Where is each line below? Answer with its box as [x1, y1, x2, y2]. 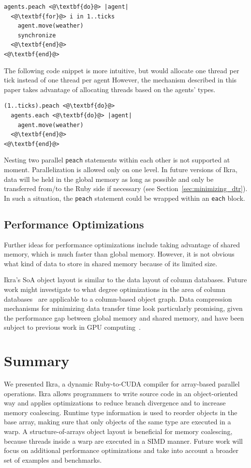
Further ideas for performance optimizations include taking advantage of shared [4, 239, 240, 249]
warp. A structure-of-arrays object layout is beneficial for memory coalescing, [4, 426, 233, 436]
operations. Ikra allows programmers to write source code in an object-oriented [4, 388, 238, 398]
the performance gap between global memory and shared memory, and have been [4, 312, 244, 323]
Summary [4, 351, 70, 371]
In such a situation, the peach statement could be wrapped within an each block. [4, 193, 245, 203]
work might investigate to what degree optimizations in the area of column [4, 284, 225, 294]
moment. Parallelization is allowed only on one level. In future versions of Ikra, [4, 164, 237, 174]
